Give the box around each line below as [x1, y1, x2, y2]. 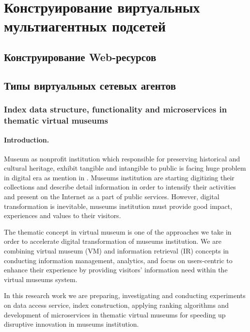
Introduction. [4, 135, 49, 145]
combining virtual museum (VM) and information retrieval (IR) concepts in [4, 246, 229, 256]
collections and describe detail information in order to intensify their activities [4, 182, 236, 192]
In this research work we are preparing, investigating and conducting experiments [4, 290, 246, 300]
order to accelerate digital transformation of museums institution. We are [4, 236, 221, 246]
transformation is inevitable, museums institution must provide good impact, [4, 201, 233, 211]
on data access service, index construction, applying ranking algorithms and [4, 300, 229, 310]
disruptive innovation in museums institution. [4, 319, 139, 329]
